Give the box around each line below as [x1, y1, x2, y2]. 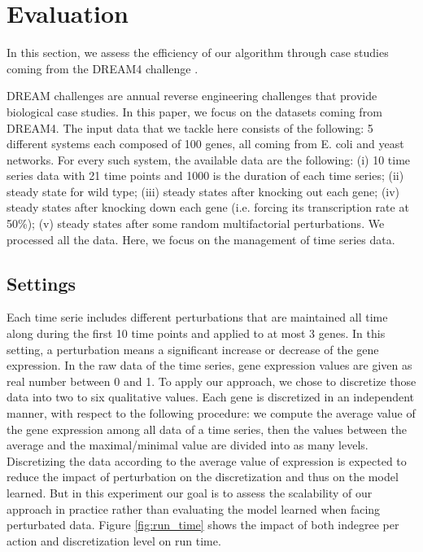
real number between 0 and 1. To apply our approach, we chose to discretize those [7, 372, 416, 389]
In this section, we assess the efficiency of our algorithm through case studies [7, 44, 389, 61]
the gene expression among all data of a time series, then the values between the [7, 420, 407, 437]
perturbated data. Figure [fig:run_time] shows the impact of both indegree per [7, 516, 399, 533]
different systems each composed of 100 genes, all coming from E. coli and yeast [7, 135, 404, 152]
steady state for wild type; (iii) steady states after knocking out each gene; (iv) [7, 182, 400, 199]
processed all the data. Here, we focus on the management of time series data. [7, 230, 395, 248]
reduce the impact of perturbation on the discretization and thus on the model [7, 468, 399, 485]
